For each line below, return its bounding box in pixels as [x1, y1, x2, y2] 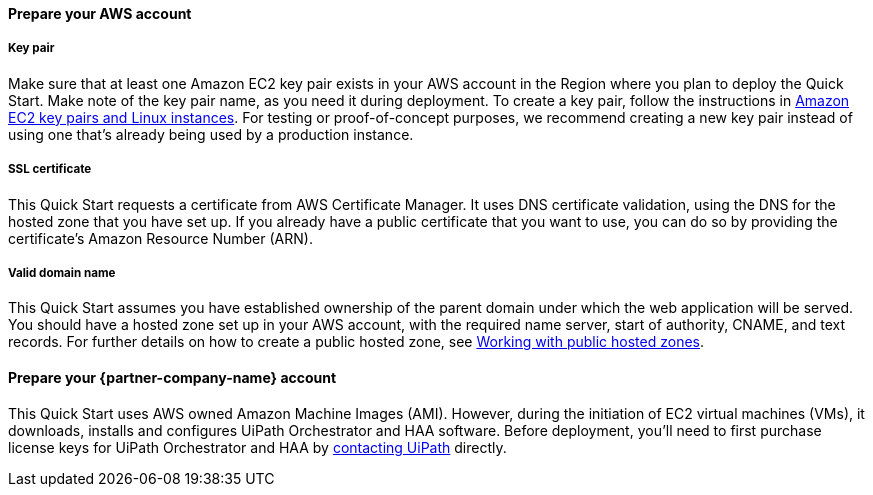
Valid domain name [8, 265, 116, 280]
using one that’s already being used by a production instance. [8, 125, 414, 143]
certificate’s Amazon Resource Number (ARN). [8, 229, 313, 247]
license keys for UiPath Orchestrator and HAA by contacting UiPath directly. [8, 438, 507, 456]
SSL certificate [8, 162, 92, 177]
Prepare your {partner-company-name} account [8, 368, 337, 386]
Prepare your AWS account [8, 5, 192, 22]
